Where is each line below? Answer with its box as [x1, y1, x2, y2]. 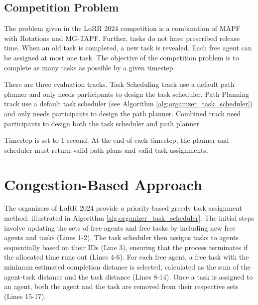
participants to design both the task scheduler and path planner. [4, 118, 201, 128]
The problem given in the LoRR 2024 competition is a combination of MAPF [4, 23, 241, 33]
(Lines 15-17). [4, 291, 46, 301]
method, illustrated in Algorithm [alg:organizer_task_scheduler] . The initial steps [4, 213, 255, 223]
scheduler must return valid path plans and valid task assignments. [4, 144, 208, 155]
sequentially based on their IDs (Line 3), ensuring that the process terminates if [4, 242, 248, 252]
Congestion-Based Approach [4, 174, 203, 194]
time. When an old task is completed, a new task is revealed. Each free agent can [4, 42, 252, 53]
